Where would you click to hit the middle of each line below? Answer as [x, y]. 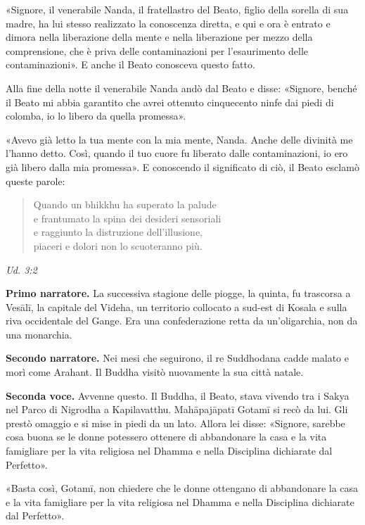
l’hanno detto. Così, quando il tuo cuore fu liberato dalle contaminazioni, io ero [177, 153]
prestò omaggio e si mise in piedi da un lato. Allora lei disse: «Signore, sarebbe [175, 423]
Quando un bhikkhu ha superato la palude [125, 204]
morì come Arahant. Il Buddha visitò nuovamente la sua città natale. [155, 372]
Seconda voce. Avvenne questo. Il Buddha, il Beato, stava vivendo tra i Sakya [178, 395]
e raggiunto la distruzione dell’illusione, [118, 232]
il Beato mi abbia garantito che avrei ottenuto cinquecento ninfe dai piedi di [170, 102]
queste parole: [36, 181]
